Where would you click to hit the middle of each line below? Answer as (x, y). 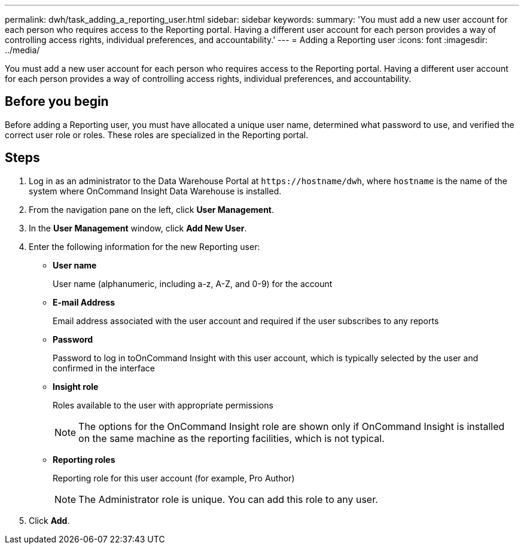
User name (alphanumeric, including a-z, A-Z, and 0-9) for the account (193, 283)
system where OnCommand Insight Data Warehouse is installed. (155, 191)
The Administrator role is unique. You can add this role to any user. (228, 499)
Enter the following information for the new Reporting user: (144, 246)
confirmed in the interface (104, 368)
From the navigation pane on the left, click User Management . (152, 209)
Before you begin (57, 102)
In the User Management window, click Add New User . (138, 228)
